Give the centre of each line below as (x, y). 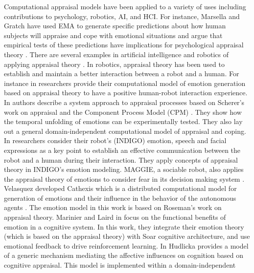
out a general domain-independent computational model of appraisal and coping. (125, 131)
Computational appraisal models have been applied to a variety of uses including (125, 6)
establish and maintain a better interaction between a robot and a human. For (122, 73)
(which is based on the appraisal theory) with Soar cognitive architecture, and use (127, 236)
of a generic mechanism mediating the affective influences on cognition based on (124, 255)
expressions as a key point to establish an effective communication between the (122, 150)
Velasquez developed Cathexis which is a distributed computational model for (120, 188)
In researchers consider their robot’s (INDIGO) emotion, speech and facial (115, 140)
